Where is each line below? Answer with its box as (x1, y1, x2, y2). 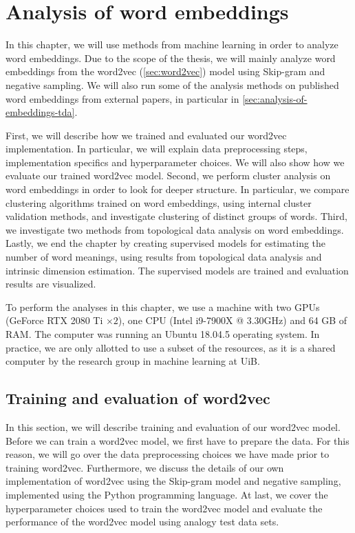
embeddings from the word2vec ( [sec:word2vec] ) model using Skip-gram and (6, 64, 325, 79)
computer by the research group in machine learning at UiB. (6, 354, 260, 368)
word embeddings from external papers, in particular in (6, 91, 239, 105)
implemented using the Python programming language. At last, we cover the (6, 487, 328, 501)
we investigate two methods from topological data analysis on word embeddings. (6, 222, 344, 237)
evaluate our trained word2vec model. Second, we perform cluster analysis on (6, 168, 331, 183)
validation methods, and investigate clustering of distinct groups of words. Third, (6, 209, 347, 223)
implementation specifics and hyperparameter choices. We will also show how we (6, 154, 345, 169)
